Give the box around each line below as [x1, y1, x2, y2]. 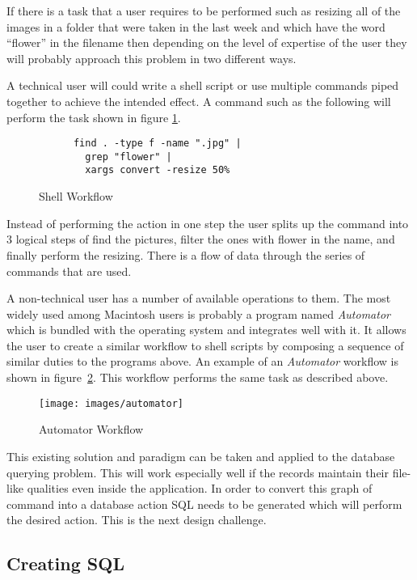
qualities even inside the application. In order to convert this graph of [27, 480, 373, 497]
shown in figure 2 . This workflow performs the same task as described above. [6, 369, 389, 386]
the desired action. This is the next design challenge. [6, 511, 267, 528]
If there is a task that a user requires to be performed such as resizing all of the [6, 2, 401, 19]
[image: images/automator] [39, 397, 183, 409]
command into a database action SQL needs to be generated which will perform [6, 495, 402, 512]
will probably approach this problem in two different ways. [6, 49, 297, 66]
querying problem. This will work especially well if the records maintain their [6, 464, 389, 481]
